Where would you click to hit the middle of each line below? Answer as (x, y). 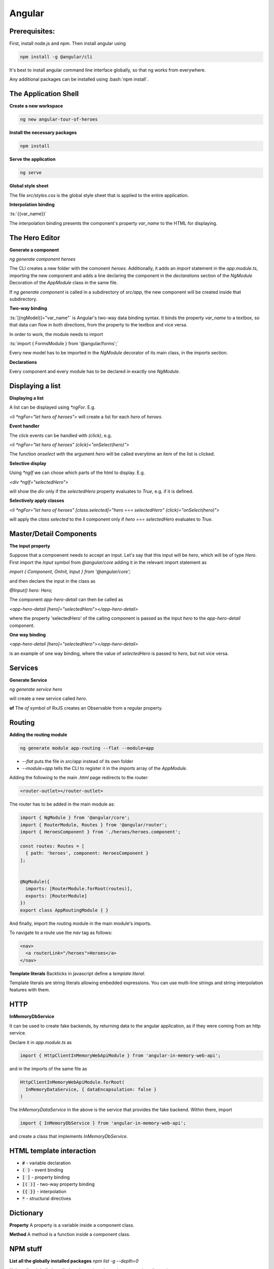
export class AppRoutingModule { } (64, 910)
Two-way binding (28, 308)
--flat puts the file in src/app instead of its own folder (78, 761)
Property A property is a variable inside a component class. (72, 1225)
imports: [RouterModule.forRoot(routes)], (79, 889)
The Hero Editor (35, 238)
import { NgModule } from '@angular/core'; (75, 818)
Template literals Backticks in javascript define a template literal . (77, 973)
